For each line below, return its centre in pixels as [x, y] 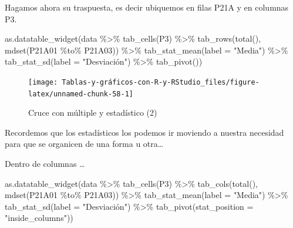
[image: [43, 82]
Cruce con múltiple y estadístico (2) [93, 113]
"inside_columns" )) [39, 218]
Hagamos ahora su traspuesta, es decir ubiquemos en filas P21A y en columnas [147, 7]
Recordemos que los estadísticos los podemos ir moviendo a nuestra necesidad [144, 132]
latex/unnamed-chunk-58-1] [81, 94]
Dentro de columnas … [45, 164]
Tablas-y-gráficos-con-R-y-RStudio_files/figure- [161, 82]
